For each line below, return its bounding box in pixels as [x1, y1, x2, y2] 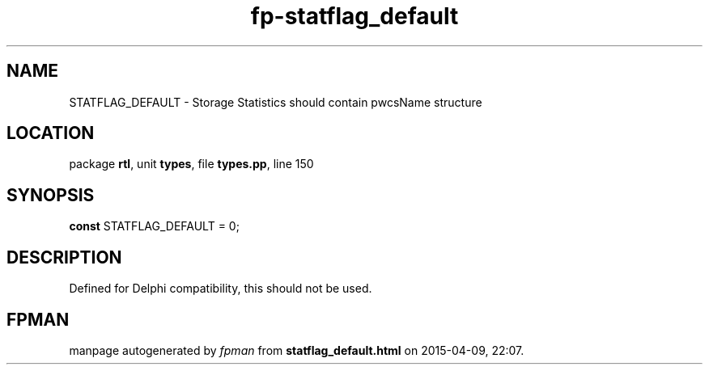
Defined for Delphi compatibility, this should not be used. [69, 281, 372, 296]
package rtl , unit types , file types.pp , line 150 [69, 157, 314, 171]
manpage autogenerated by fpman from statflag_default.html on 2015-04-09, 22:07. [69, 343, 524, 357]
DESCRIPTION [6, 247, 122, 268]
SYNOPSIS [6, 184, 95, 205]
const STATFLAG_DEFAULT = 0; [69, 219, 240, 234]
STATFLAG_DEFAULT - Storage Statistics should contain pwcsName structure [69, 95, 482, 109]
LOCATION [6, 123, 95, 144]
